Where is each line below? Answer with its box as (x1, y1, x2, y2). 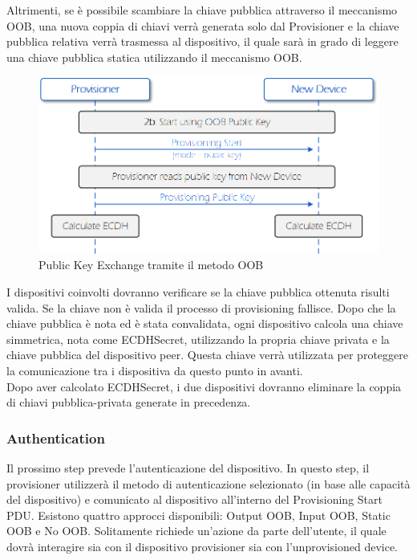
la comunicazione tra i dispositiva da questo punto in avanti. (6, 362, 303, 378)
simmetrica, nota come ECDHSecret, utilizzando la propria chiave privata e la (6, 330, 390, 347)
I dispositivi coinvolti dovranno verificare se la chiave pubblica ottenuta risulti (6, 283, 390, 300)
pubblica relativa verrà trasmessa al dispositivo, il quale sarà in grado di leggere (6, 33, 399, 50)
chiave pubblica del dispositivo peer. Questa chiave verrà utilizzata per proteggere (6, 346, 408, 363)
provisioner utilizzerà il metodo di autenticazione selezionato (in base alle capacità (6, 475, 411, 492)
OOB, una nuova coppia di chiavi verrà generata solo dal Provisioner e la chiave (6, 17, 399, 34)
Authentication (6, 427, 105, 448)
